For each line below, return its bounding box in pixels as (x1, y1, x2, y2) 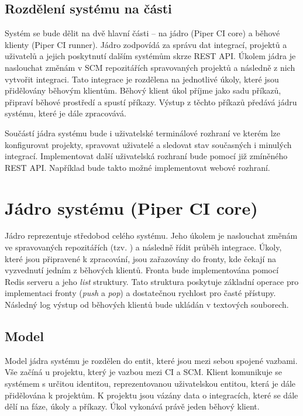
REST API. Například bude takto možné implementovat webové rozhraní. (5, 161, 270, 173)
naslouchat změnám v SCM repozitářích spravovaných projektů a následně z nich (5, 61, 295, 73)
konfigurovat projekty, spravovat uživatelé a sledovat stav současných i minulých (5, 138, 292, 150)
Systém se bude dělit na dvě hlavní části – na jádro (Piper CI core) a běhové (5, 27, 280, 39)
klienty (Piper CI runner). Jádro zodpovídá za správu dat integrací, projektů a (5, 38, 287, 50)
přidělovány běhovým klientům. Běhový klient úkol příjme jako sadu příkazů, (5, 84, 281, 97)
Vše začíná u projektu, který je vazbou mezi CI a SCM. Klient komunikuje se (5, 366, 282, 378)
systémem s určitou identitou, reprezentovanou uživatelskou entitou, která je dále (5, 377, 296, 389)
